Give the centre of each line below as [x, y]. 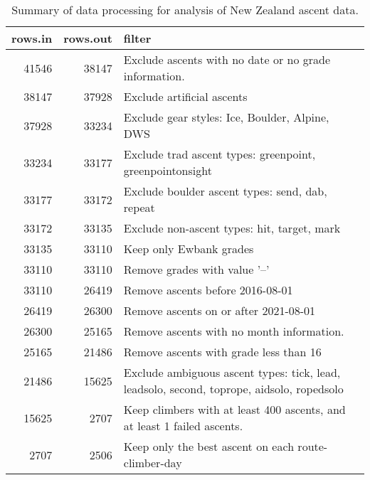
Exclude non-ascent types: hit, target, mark [232, 228]
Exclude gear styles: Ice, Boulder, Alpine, [226, 117]
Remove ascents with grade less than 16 [222, 352]
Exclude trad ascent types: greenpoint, [220, 154]
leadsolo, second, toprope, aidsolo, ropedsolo [233, 389]
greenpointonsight [168, 170]
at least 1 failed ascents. [183, 426]
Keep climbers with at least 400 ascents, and [234, 409]
